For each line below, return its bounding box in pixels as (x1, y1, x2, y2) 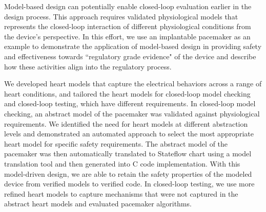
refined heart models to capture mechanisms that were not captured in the (4, 188, 238, 199)
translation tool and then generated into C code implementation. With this (4, 158, 240, 169)
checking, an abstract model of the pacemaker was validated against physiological (4, 108, 260, 119)
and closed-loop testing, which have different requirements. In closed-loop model (4, 98, 256, 109)
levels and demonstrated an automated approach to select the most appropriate (4, 128, 254, 139)
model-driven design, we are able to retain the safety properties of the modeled (4, 168, 252, 179)
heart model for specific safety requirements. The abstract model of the (4, 138, 228, 149)
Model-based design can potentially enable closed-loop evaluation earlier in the (4, 1, 252, 11)
